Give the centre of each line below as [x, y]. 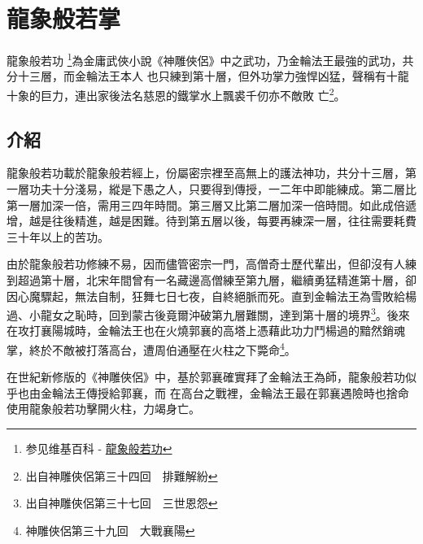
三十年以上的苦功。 [58, 236]
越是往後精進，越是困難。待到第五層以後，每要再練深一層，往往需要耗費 [222, 221]
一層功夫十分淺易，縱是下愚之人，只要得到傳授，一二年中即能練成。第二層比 [211, 189]
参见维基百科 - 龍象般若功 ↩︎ [99, 448]
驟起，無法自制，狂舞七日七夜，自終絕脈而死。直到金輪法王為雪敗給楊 [228, 296]
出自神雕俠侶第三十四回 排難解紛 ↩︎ [122, 475]
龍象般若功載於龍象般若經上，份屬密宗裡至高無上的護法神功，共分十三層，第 [211, 173]
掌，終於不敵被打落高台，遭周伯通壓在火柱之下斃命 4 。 [151, 348]
